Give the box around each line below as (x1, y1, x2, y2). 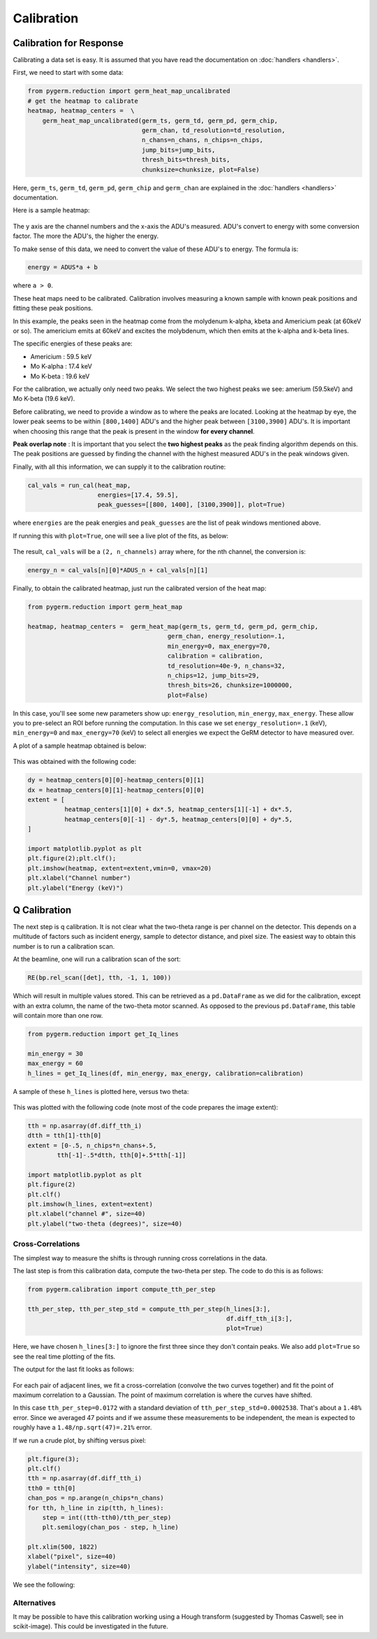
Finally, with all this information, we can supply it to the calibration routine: (13, 462, 226, 471)
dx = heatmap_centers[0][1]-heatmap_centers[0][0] (27, 786, 205, 794)
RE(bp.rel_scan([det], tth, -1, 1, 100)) (27, 974, 172, 982)
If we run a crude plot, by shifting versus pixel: (13, 1436, 147, 1445)
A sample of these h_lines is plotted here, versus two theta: (13, 1087, 189, 1095)
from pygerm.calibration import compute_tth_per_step (27, 1285, 216, 1293)
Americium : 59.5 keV (30, 352, 92, 360)
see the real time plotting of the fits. (13, 1352, 116, 1361)
